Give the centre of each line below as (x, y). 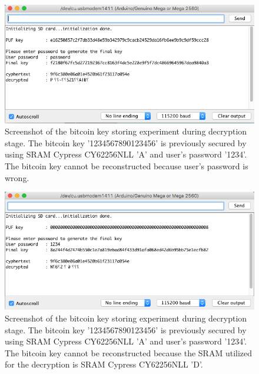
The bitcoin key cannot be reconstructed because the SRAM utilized (129, 352)
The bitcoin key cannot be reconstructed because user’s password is (127, 165)
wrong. (17, 177)
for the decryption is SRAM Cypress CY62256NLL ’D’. (104, 364)
